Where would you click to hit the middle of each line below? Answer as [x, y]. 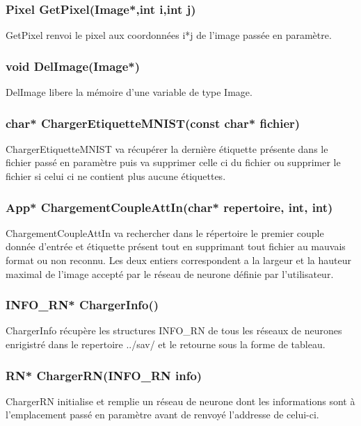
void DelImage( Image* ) [73, 66]
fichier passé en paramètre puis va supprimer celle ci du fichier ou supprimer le [173, 162]
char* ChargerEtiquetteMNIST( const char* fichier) [153, 123]
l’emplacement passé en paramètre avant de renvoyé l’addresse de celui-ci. [162, 415]
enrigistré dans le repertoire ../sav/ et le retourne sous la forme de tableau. [166, 344]
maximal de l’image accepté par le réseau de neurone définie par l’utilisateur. [170, 273]
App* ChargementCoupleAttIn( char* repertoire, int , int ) [169, 207]
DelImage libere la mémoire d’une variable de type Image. [129, 92]
